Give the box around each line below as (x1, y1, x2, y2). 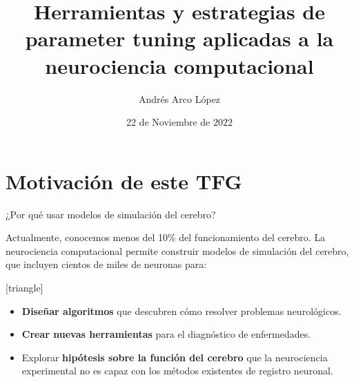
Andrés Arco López (138, 91, 221, 106)
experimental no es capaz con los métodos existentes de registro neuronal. (21, 363, 333, 378)
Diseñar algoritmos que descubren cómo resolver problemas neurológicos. (21, 303, 342, 318)
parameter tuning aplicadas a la (25, 24, 334, 52)
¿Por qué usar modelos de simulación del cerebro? (6, 207, 216, 221)
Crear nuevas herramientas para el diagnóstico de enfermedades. (21, 327, 311, 341)
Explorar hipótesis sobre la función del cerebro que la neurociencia (21, 350, 328, 364)
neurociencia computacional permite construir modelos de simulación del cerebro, (6, 243, 349, 258)
